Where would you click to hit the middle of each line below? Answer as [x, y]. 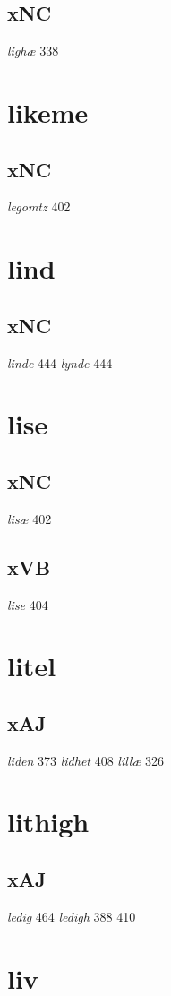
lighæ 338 [33, 51]
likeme [48, 112]
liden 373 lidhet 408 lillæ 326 [86, 760]
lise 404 [28, 604]
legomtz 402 [39, 206]
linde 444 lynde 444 [60, 362]
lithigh [48, 822]
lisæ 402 [30, 518]
